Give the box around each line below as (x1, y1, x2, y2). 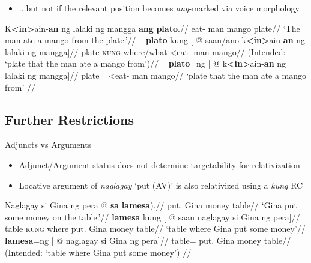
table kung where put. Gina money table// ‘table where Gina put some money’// (5, 222, 306, 235)
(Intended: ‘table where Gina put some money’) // (5, 246, 192, 258)
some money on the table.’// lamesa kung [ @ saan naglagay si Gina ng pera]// (5, 210, 300, 223)
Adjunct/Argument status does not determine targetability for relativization (19, 158, 300, 171)
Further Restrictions (5, 110, 134, 128)
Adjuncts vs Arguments (5, 138, 92, 151)
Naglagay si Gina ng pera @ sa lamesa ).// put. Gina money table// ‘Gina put (5, 199, 297, 211)
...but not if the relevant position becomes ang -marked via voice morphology (19, 2, 300, 14)
